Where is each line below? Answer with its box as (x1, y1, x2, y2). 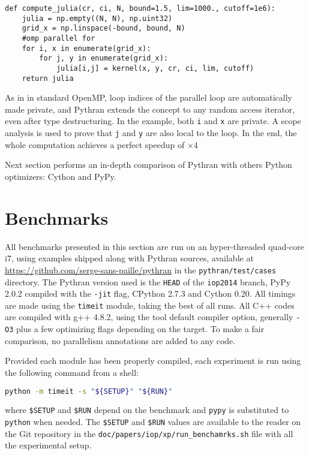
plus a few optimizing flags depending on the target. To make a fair (16, 323, 265, 335)
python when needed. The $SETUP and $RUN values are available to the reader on (5, 415, 301, 428)
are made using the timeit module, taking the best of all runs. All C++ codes (5, 299, 295, 311)
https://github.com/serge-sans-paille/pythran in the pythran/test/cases (5, 263, 277, 276)
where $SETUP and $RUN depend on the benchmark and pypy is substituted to (5, 403, 289, 416)
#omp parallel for (22, 34, 95, 43)
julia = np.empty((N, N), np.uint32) (22, 14, 173, 23)
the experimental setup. (5, 439, 92, 451)
